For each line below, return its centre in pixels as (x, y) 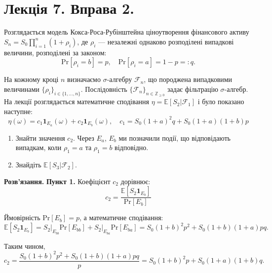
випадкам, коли (39, 147)
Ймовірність (22, 217)
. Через (84, 137)
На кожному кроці (31, 79)
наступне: (18, 111)
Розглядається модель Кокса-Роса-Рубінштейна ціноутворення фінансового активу (127, 32)
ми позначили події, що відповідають (175, 137)
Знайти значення (40, 137)
